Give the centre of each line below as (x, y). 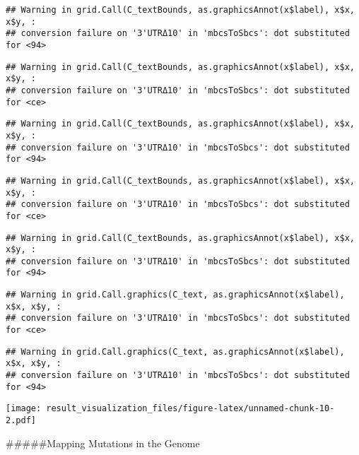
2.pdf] (21, 421)
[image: (24, 409)
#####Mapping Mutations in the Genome (103, 443)
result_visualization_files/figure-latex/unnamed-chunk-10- (190, 409)
